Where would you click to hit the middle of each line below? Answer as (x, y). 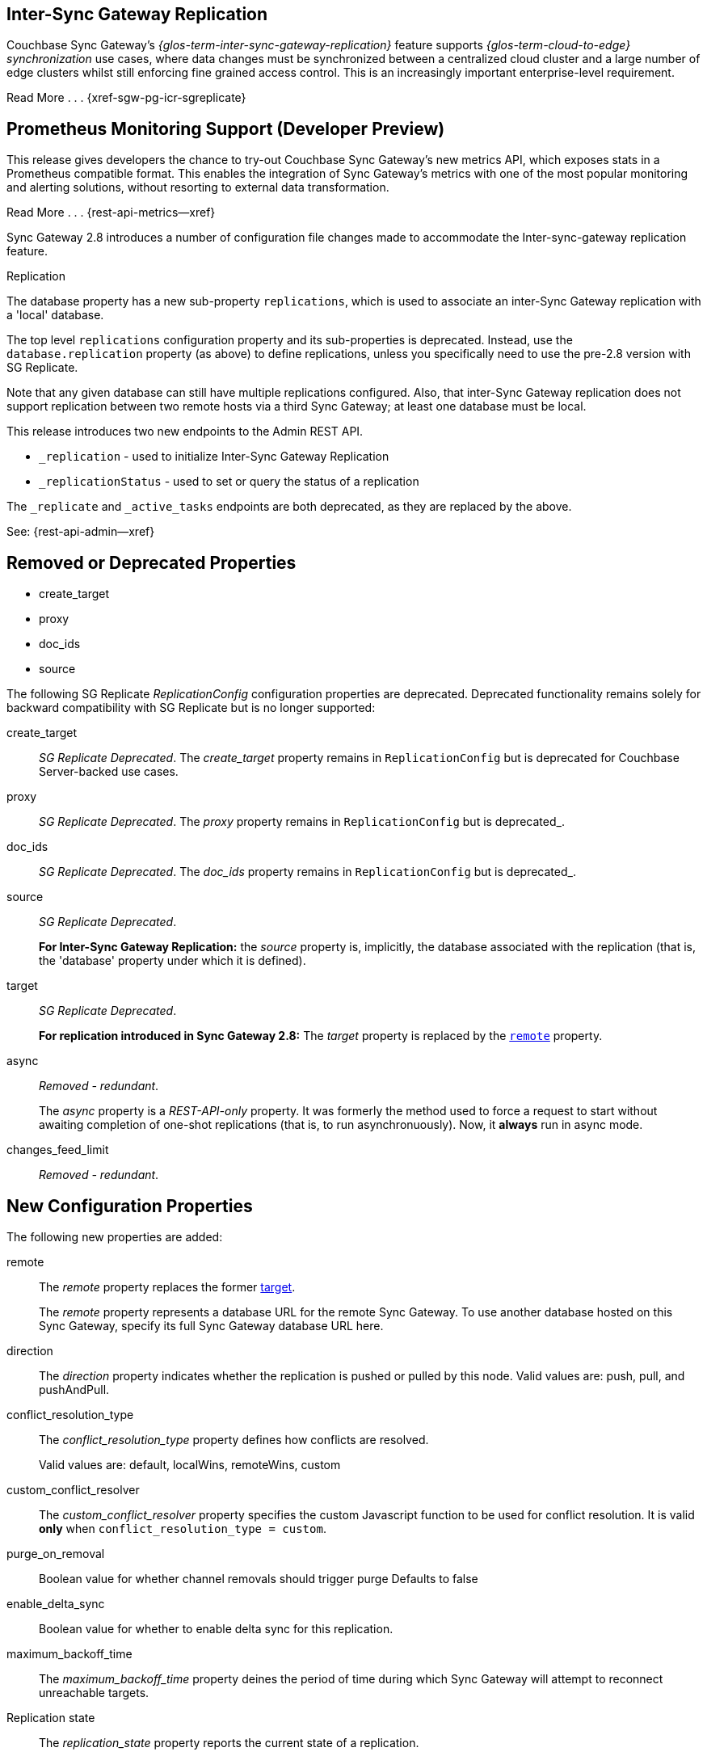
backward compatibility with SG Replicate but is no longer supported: (191, 708)
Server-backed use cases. (109, 772)
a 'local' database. (55, 315)
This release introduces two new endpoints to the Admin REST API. (185, 432)
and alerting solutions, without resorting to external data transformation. (198, 187)
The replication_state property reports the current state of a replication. (229, 1742)
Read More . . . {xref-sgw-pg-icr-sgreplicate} (126, 98)
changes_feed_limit (58, 1150)
